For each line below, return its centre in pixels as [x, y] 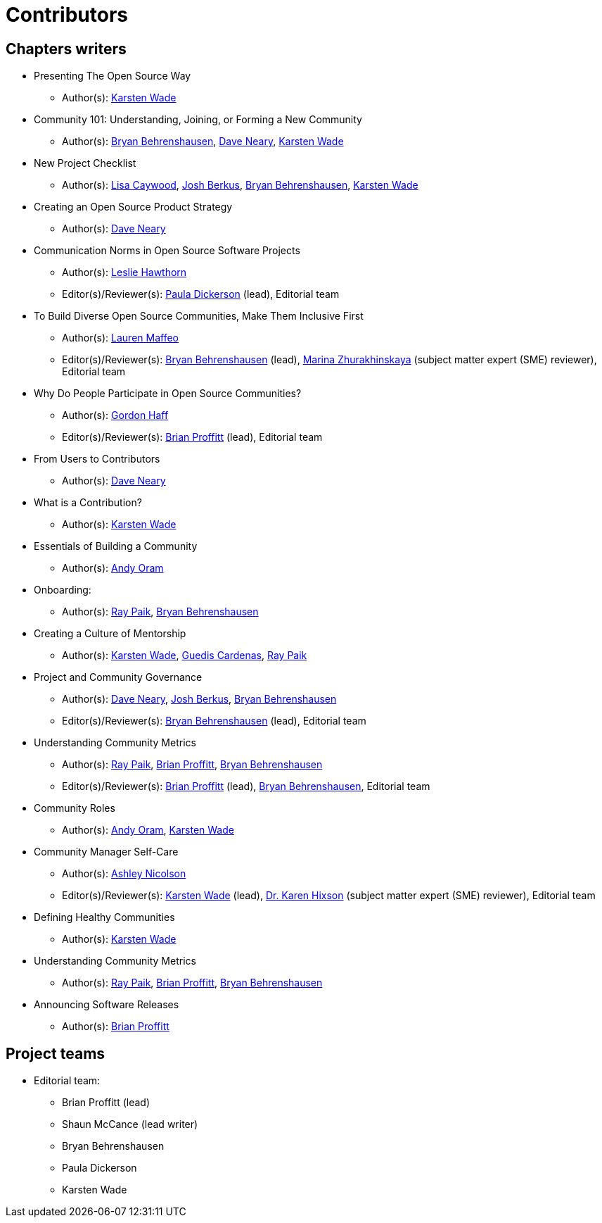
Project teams [56, 1053]
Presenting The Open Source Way [113, 76]
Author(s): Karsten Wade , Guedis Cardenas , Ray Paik [185, 656]
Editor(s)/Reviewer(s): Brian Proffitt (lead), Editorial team [192, 437]
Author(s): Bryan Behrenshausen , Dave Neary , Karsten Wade [203, 142]
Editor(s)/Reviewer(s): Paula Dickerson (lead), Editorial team [201, 294]
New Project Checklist [85, 163]
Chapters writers [66, 49]
